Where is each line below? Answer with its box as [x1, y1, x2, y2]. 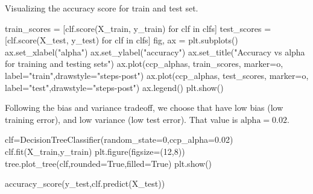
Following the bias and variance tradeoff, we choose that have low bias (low [5, 101, 283, 114]
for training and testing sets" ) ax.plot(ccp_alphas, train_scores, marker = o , [5, 57, 283, 70]
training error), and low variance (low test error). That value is [5, 113, 238, 125]
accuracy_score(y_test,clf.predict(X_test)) [5, 177, 165, 190]
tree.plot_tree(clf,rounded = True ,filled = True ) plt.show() [5, 157, 212, 169]
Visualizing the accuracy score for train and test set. [5, 2, 198, 14]
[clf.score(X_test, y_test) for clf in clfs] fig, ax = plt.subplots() [5, 34, 238, 46]
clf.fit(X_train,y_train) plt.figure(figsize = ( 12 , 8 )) [5, 145, 185, 157]
